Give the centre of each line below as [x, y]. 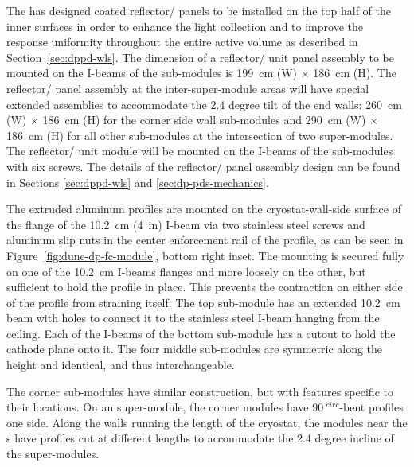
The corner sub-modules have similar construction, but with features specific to [200, 391]
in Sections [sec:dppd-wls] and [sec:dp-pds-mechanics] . [138, 182]
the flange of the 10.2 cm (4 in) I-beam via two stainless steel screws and [186, 224]
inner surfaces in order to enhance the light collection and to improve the [185, 26]
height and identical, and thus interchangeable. [121, 365]
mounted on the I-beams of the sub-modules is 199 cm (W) [152, 73]
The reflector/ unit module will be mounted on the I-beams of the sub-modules [200, 151]
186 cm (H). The [355, 73]
